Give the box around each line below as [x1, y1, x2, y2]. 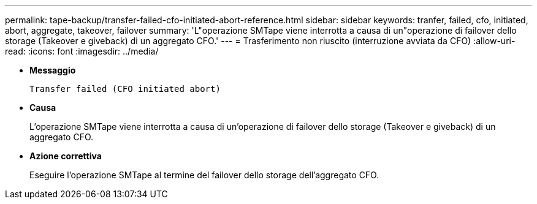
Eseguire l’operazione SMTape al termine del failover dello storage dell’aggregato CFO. [29, 170, 379, 180]
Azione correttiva [29, 151, 102, 161]
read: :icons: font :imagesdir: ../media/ [5, 46, 159, 56]
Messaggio [29, 65, 76, 75]
